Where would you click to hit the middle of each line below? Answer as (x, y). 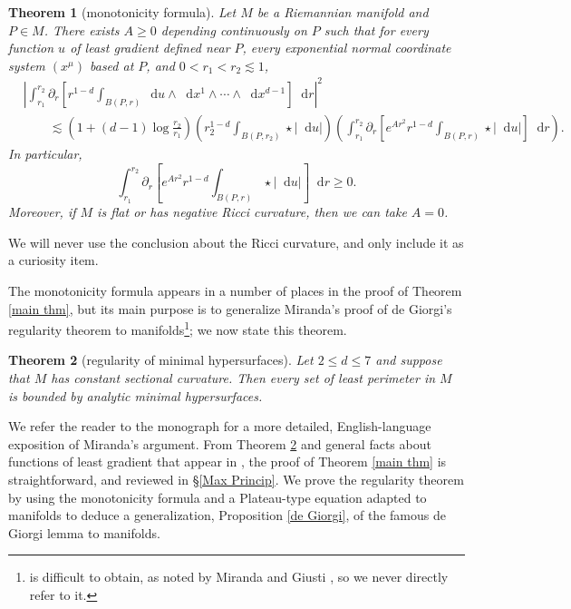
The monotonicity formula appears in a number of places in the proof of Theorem (235, 291)
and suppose (409, 360)
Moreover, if (42, 212)
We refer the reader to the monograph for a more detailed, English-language (220, 426)
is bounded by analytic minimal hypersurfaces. (135, 395)
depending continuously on (234, 29)
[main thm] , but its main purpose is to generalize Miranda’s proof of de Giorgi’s (230, 308)
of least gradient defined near (150, 48)
